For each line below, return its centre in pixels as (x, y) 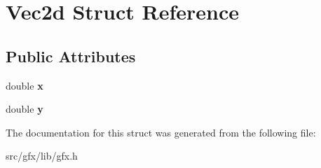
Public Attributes (71, 56)
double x (25, 85)
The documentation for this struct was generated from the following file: (161, 132)
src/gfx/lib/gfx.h (42, 156)
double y (25, 109)
